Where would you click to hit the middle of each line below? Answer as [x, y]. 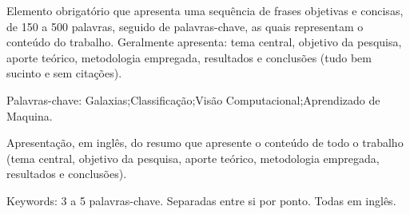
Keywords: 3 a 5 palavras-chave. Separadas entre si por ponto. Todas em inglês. [201, 200]
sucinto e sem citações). [64, 73]
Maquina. [30, 115]
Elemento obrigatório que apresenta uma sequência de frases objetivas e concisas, [205, 10]
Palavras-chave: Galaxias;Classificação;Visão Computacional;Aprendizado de [193, 99]
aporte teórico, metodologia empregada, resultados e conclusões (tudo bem [189, 57]
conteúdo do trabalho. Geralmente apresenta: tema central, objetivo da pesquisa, [204, 42]
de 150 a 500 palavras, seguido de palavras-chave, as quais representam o [185, 26]
